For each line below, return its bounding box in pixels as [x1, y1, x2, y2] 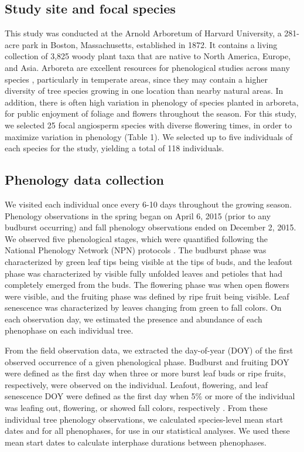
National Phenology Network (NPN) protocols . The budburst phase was [5, 244, 267, 256]
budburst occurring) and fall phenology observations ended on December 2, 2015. [5, 221, 296, 233]
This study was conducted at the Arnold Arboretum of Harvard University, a [5, 27, 282, 39]
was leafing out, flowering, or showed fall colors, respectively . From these [5, 402, 268, 414]
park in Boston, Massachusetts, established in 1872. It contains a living [22, 38, 278, 50]
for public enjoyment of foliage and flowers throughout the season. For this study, [5, 107, 297, 120]
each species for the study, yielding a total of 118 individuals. [5, 142, 224, 154]
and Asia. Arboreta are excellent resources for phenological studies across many [5, 61, 290, 73]
